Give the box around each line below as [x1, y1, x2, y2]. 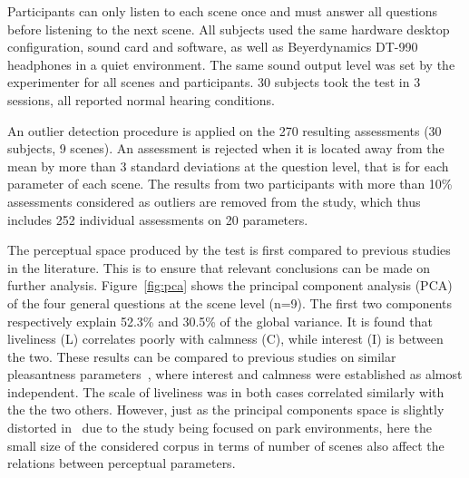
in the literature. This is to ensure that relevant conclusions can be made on [7, 258, 431, 277]
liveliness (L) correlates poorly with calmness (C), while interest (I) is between [7, 329, 444, 348]
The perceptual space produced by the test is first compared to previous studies [7, 240, 451, 259]
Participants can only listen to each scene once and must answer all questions [7, 2, 438, 20]
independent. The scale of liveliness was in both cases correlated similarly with [7, 382, 445, 401]
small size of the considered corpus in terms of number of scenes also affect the [7, 435, 445, 454]
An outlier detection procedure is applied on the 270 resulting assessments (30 [7, 121, 442, 140]
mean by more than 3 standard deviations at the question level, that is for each [7, 156, 449, 175]
